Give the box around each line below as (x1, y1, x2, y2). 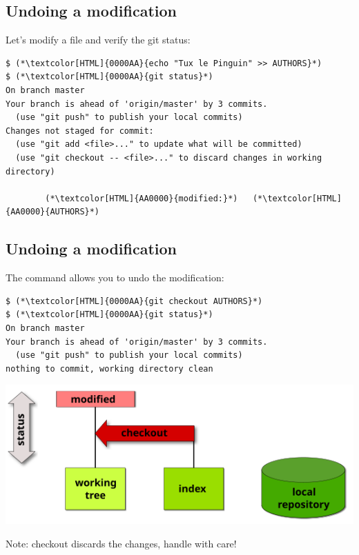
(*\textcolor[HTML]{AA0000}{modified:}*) (45, 193, 238, 203)
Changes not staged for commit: (6, 125, 154, 136)
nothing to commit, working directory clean (6, 363, 213, 374)
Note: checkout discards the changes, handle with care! (6, 536, 237, 550)
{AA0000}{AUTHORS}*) (6, 207, 100, 217)
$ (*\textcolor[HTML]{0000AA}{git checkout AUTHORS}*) (6, 296, 263, 306)
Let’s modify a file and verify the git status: (6, 32, 191, 47)
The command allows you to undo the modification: (6, 270, 224, 285)
